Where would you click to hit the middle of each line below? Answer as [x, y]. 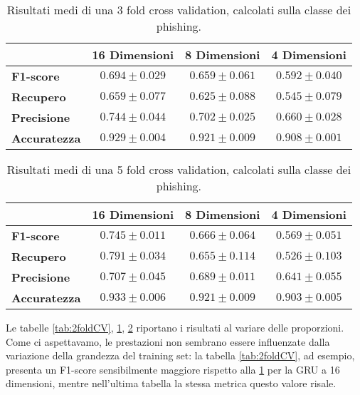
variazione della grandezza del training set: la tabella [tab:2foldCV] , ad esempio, [180, 355]
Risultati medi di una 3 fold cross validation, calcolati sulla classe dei [179, 10]
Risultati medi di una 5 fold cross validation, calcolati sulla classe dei [179, 169]
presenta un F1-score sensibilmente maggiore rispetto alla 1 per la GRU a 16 [173, 369]
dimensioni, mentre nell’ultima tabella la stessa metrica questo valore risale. [171, 383]
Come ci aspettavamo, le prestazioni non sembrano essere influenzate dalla [168, 341]
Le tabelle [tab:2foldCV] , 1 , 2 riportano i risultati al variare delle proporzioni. [175, 327]
